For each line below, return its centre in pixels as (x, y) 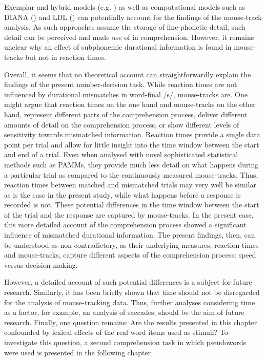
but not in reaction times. (66, 57)
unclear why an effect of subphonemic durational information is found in (118, 47)
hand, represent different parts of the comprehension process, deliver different (126, 114)
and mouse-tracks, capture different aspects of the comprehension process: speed (130, 255)
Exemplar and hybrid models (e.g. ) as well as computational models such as (125, 7)
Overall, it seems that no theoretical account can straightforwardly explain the (128, 74)
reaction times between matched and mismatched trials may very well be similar (130, 185)
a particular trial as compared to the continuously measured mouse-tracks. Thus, (131, 174)
